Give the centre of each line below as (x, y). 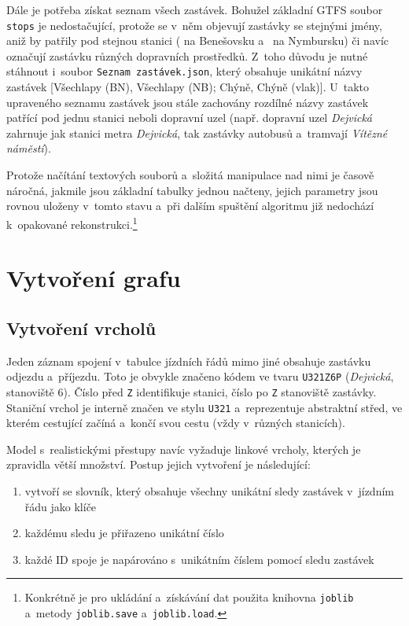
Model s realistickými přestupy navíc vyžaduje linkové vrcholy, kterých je (184, 449)
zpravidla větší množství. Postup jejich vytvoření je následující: (158, 464)
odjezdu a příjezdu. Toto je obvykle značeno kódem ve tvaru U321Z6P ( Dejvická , (200, 376)
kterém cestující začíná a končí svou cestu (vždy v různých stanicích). (176, 423)
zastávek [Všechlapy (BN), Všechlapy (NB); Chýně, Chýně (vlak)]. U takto (188, 87)
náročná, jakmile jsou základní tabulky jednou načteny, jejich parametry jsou (192, 190)
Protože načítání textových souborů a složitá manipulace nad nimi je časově (190, 175)
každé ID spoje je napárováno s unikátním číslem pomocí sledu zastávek (199, 559)
